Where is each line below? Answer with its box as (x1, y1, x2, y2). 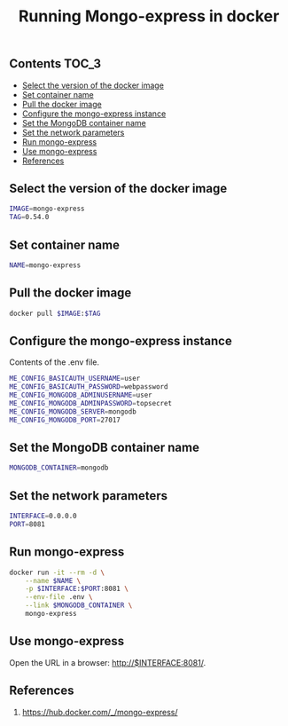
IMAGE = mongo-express (9, 204, 86, 214)
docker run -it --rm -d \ (9, 568, 105, 577)
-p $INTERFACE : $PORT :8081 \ (25, 584, 128, 594)
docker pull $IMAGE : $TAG (9, 309, 101, 318)
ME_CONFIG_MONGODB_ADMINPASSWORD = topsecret (9, 399, 173, 407)
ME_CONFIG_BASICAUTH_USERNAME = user (9, 375, 141, 383)
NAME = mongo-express (9, 260, 82, 270)
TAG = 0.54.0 (9, 213, 50, 222)
